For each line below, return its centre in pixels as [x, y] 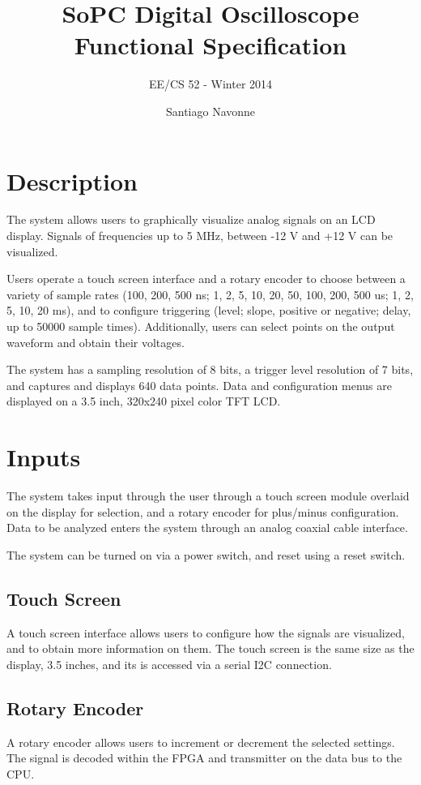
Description [72, 180]
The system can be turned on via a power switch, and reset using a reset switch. [206, 554]
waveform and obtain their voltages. [96, 342]
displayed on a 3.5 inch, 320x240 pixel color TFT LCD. [144, 401]
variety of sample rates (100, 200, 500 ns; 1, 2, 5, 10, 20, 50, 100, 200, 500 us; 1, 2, [210, 294]
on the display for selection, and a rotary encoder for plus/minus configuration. [203, 511]
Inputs [44, 457]
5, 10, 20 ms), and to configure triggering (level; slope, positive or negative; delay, [209, 310]
